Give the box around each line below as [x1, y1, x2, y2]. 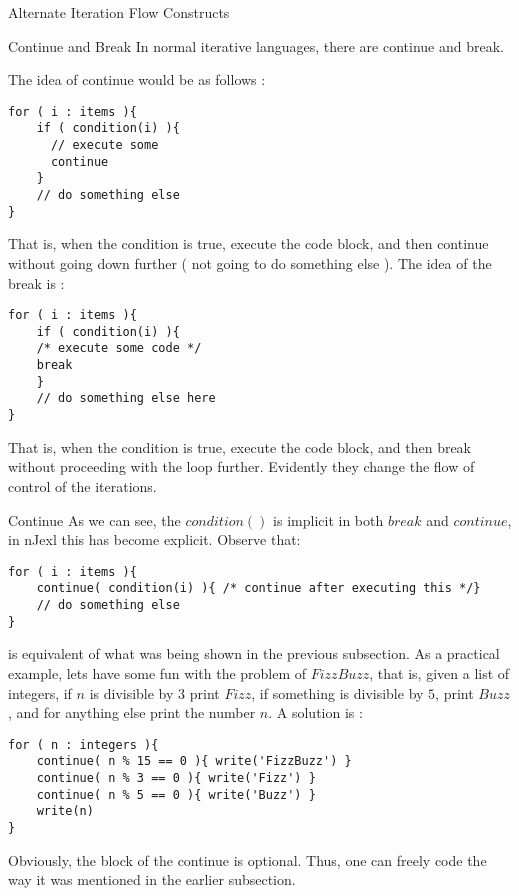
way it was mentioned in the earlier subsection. [8, 869, 296, 890]
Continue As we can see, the [8, 509, 181, 530]
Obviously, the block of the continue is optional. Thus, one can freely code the [8, 849, 487, 870]
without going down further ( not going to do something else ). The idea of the [8, 252, 492, 273]
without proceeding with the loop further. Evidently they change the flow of [8, 456, 475, 477]
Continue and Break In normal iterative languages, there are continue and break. [8, 35, 504, 56]
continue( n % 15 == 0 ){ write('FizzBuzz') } [36, 754, 352, 769]
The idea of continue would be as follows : [8, 69, 266, 90]
